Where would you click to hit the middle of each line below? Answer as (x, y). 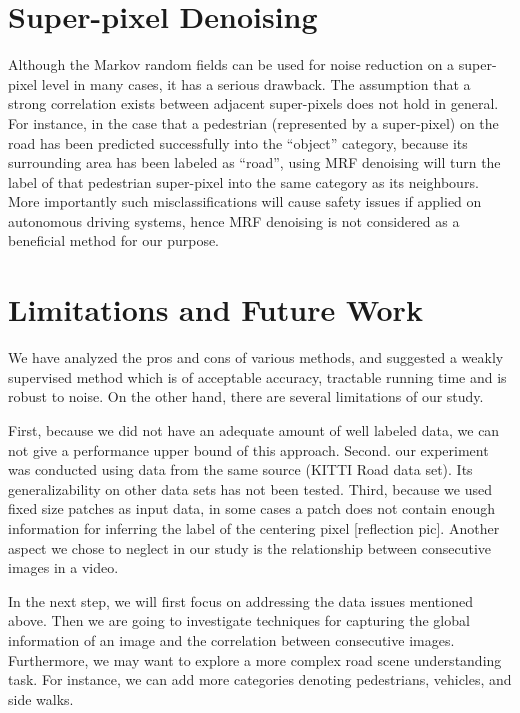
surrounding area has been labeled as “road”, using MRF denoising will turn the (254, 162)
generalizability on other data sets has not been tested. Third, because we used (250, 488)
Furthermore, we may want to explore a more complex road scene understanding (255, 659)
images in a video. (63, 567)
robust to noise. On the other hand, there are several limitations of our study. (246, 396)
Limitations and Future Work (215, 309)
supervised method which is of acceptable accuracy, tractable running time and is (257, 376)
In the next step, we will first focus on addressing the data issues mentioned (240, 600)
